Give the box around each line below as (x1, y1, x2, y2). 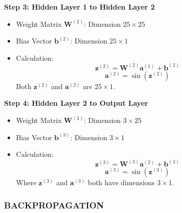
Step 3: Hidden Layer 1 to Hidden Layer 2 (4, 2, 155, 12)
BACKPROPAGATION (4, 198, 104, 211)
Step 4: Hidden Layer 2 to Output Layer (4, 98, 148, 108)
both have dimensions (87, 177, 155, 188)
